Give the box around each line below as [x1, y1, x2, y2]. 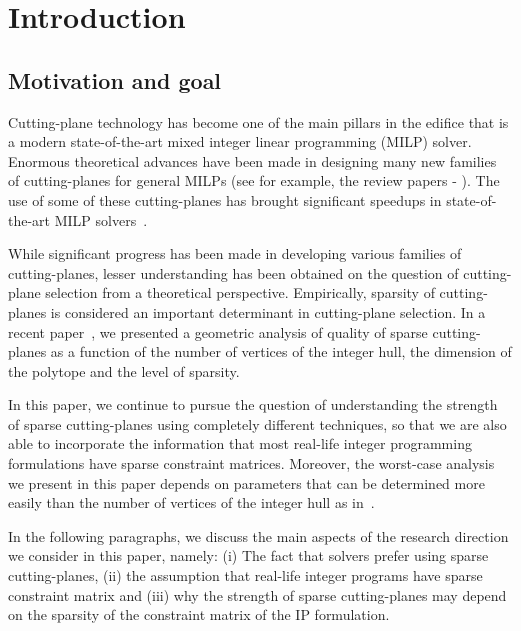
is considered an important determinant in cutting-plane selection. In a [50, 301, 486, 322]
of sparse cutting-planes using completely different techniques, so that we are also [8, 413, 507, 434]
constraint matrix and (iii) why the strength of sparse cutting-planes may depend [8, 584, 507, 605]
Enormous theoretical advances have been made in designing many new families [8, 150, 497, 171]
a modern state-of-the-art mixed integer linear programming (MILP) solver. [8, 131, 472, 152]
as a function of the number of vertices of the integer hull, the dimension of [50, 341, 512, 362]
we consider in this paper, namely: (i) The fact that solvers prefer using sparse [8, 545, 489, 566]
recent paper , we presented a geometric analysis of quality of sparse [8, 321, 428, 342]
